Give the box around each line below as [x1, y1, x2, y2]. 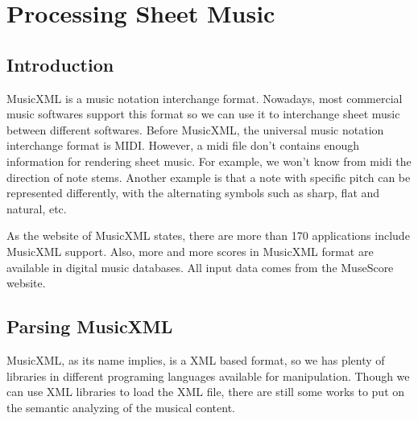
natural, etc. [6, 200, 67, 217]
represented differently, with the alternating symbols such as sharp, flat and [6, 184, 380, 201]
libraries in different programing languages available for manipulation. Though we [6, 367, 410, 384]
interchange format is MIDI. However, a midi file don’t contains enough [6, 137, 359, 154]
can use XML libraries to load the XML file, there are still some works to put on [6, 383, 405, 400]
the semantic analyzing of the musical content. [6, 398, 236, 415]
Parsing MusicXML [6, 314, 173, 339]
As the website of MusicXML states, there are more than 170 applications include [6, 227, 410, 244]
